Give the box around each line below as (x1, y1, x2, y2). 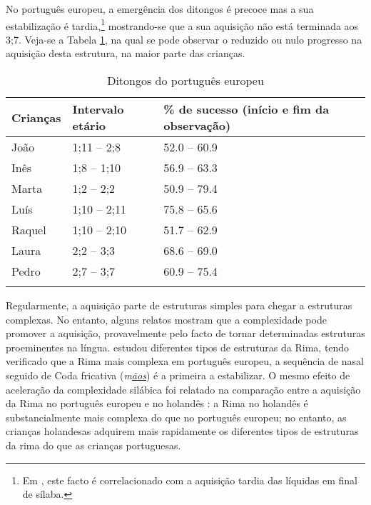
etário (72, 117, 106, 134)
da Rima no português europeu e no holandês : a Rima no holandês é (6, 396, 308, 411)
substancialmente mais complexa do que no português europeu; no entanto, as (6, 409, 347, 424)
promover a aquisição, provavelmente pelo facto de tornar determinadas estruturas (6, 326, 365, 341)
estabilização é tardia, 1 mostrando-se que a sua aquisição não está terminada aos (6, 16, 359, 33)
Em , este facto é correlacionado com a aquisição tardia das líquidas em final (22, 472, 357, 487)
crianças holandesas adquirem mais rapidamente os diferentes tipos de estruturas (6, 424, 359, 439)
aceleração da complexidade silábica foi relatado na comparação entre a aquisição (6, 381, 361, 396)
